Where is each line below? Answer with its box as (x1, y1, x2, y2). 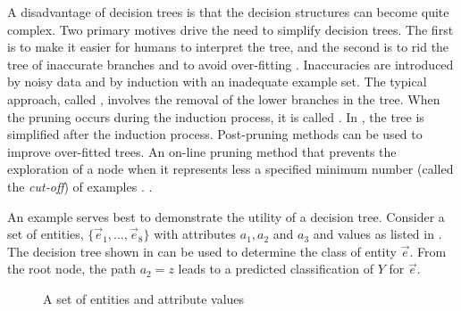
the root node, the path (7, 259, 136, 278)
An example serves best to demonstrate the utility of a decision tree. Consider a (7, 207, 445, 225)
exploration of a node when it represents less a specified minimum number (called (7, 160, 454, 178)
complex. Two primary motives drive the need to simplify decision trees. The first (7, 20, 454, 38)
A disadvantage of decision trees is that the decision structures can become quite (7, 3, 449, 20)
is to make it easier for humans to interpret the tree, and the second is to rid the (7, 37, 449, 56)
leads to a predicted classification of (178, 259, 373, 278)
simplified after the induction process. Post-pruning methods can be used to (7, 125, 423, 143)
